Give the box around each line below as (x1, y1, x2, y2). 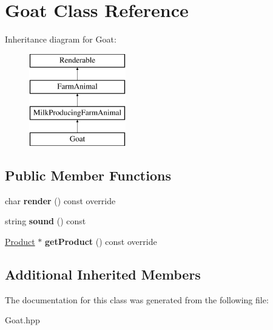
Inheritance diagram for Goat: (5, 33, 116, 46)
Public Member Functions (5, 165, 171, 184)
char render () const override (5, 194, 116, 207)
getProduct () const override (45, 235, 157, 247)
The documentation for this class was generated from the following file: (5, 293, 269, 306)
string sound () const (5, 215, 86, 227)
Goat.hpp (5, 314, 40, 326)
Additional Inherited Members (5, 264, 201, 283)
